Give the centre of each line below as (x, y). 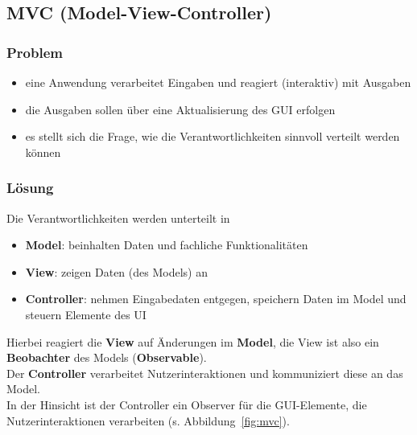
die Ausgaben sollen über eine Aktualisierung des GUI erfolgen (180, 109)
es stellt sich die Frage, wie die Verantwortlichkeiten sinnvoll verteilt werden (213, 136)
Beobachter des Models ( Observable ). (107, 357)
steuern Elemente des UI (86, 314)
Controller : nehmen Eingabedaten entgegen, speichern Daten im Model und (216, 299)
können (43, 152)
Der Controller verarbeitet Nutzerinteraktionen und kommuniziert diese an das (205, 373)
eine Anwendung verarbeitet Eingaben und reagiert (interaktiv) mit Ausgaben (218, 82)
